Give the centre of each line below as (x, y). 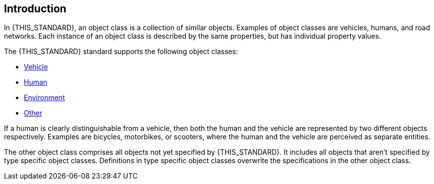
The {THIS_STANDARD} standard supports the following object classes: (121, 52)
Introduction (35, 9)
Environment (44, 98)
